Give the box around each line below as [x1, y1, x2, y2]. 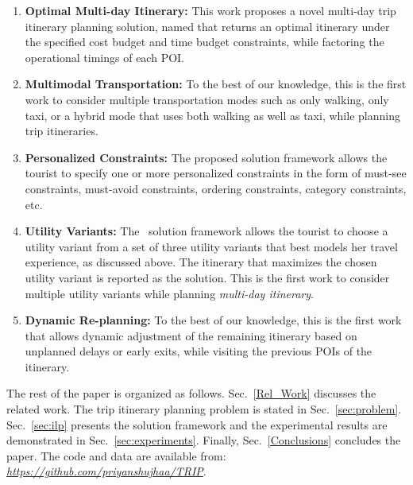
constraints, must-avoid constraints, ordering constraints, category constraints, [25, 180, 407, 196]
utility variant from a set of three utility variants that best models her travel [25, 238, 398, 254]
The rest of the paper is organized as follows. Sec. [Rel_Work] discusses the [6, 385, 376, 402]
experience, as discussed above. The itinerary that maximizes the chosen [25, 254, 377, 270]
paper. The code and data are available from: [6, 447, 226, 464]
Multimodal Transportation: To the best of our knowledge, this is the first [25, 76, 407, 92]
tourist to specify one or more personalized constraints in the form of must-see [25, 165, 407, 181]
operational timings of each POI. [25, 48, 185, 65]
